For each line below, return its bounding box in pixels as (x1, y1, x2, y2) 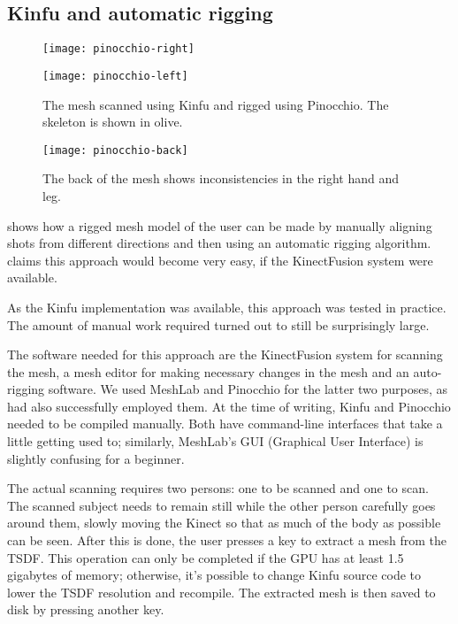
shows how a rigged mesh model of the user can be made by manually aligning (7, 216, 432, 235)
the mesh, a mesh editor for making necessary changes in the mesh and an (7, 362, 409, 381)
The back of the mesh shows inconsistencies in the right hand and (42, 169, 399, 188)
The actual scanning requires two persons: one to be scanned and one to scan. (7, 479, 429, 497)
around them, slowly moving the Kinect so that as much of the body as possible (7, 513, 441, 532)
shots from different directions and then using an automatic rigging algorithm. (7, 234, 431, 252)
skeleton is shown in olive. (42, 112, 183, 131)
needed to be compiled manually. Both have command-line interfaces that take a (7, 414, 443, 433)
